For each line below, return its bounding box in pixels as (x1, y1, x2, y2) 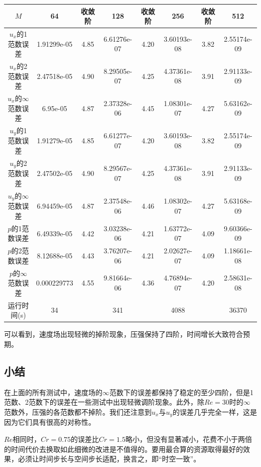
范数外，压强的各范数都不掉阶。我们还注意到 (4, 406, 152, 417)
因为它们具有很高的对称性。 (4, 417, 95, 427)
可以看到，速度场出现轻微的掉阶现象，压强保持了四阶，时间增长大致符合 (4, 329, 243, 339)
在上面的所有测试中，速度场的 (4, 387, 102, 397)
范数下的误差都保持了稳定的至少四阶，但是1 (109, 387, 253, 397)
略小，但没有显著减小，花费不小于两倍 (125, 433, 252, 444)
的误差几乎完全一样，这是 (173, 406, 257, 417)
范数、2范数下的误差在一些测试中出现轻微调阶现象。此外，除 (4, 397, 204, 407)
